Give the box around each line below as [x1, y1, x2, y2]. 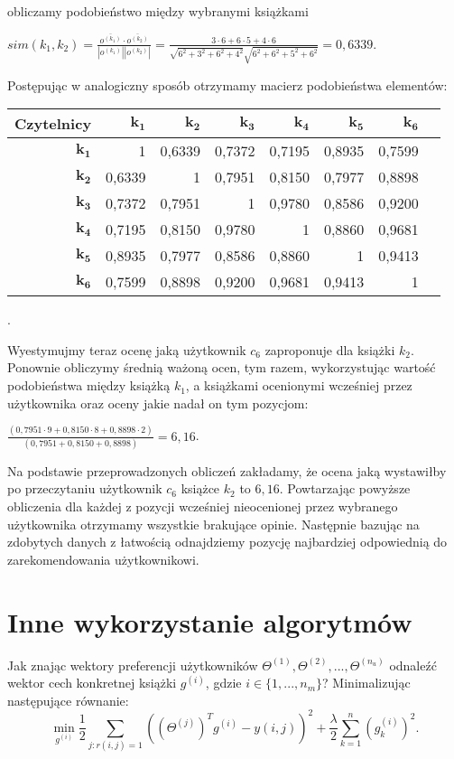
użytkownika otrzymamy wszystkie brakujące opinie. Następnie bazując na [7, 514, 420, 533]
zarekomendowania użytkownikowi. [7, 549, 199, 568]
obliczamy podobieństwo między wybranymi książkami [7, 2, 309, 20]
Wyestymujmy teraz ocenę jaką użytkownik [7, 340, 246, 359]
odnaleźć [389, 655, 437, 674]
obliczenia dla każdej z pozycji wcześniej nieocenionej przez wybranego [7, 497, 398, 516]
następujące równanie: [7, 690, 129, 709]
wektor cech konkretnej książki [7, 673, 177, 692]
